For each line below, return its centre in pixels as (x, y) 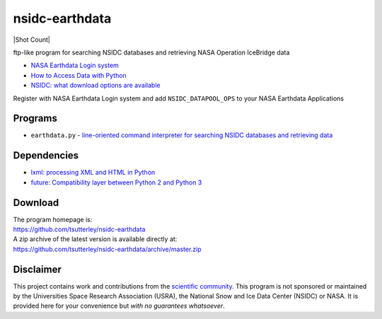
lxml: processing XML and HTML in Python (93, 173)
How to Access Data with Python (79, 75)
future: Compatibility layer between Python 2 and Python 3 (116, 182)
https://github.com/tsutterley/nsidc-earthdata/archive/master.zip (107, 249)
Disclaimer (37, 269)
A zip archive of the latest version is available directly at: (95, 239)
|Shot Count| (32, 40)
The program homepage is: (53, 219)
